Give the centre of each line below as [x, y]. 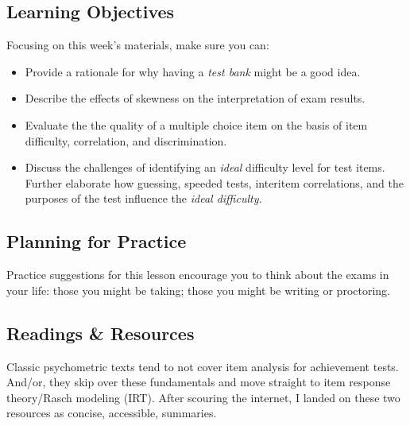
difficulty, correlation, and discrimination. [126, 140]
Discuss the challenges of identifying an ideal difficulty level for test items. [205, 167]
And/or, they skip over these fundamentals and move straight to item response [199, 382]
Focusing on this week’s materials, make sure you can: [138, 45]
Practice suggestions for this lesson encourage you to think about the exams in [198, 275]
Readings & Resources [101, 333]
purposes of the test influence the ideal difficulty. [143, 198]
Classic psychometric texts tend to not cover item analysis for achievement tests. [203, 366]
